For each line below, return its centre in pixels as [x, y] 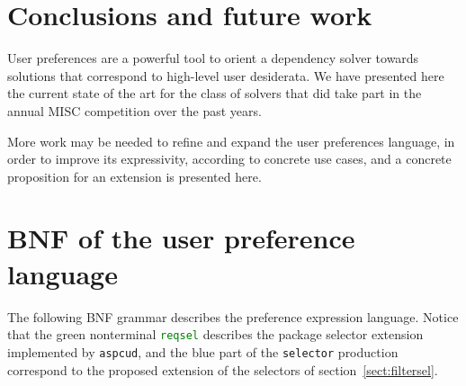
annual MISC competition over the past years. [134, 110]
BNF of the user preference [181, 238]
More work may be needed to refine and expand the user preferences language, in [231, 141]
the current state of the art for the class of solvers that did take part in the [215, 93]
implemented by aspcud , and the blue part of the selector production [203, 351]
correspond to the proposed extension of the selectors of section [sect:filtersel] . [223, 369]
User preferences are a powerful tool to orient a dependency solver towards [213, 58]
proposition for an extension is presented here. [134, 176]
